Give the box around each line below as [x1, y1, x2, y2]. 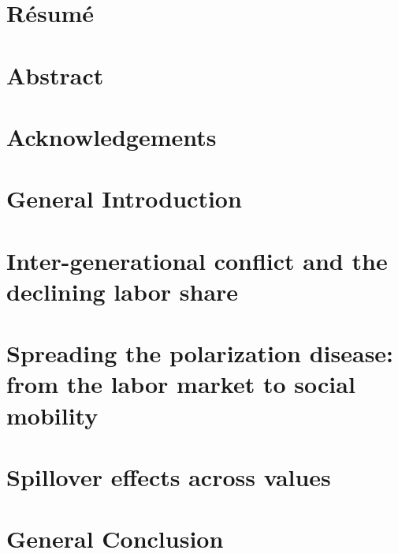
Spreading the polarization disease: [6, 337, 394, 369]
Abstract [6, 58, 104, 91]
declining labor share [6, 275, 239, 307]
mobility [6, 399, 99, 431]
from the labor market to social [6, 368, 355, 400]
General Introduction [6, 182, 242, 215]
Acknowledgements [6, 120, 217, 152]
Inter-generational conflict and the [6, 244, 388, 276]
